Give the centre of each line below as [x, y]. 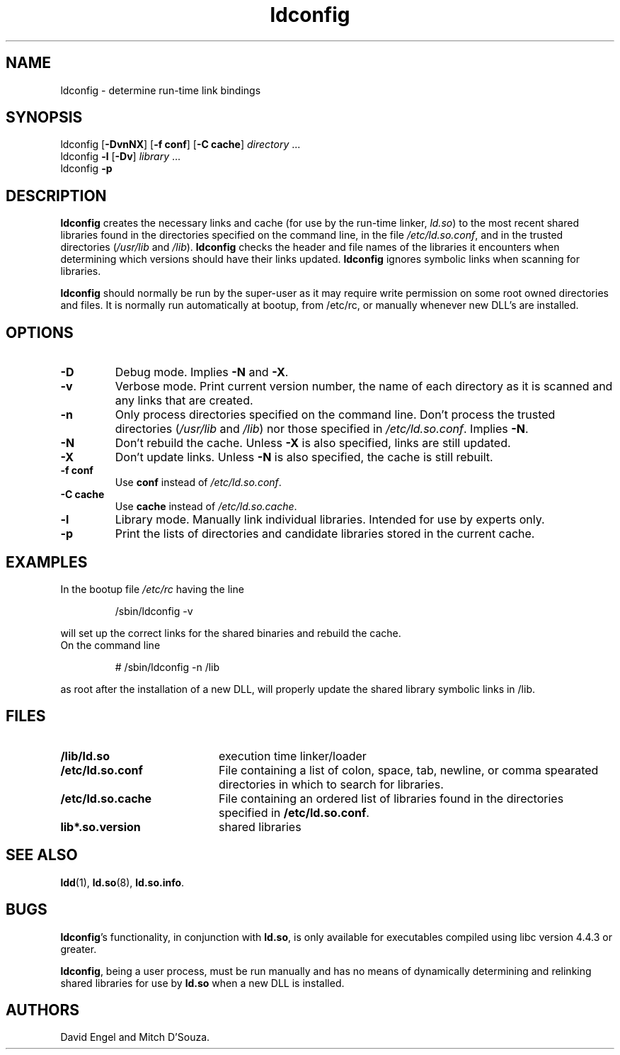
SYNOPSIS [44, 118]
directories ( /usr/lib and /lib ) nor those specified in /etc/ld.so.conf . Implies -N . [322, 429]
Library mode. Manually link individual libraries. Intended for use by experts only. [330, 520]
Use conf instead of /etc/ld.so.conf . [198, 483]
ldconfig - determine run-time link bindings [161, 90]
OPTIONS [40, 332]
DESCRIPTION [56, 196]
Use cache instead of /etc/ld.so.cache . [206, 507]
